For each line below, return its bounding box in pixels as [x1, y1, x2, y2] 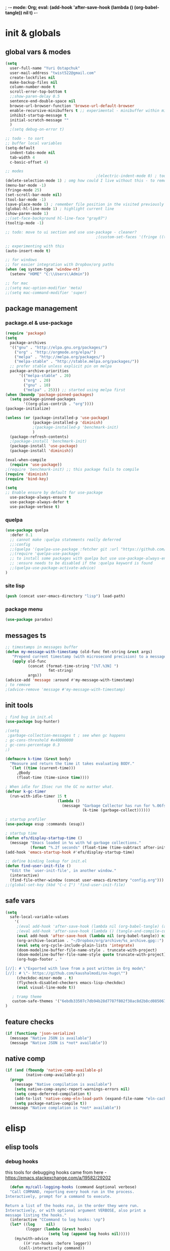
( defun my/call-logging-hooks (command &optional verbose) [10, 1185, 137, 1190]
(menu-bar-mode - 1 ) [5, 183, 47, 188]
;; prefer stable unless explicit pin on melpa [10, 364, 112, 369]
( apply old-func [12, 659, 47, 664]
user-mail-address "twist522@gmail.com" [10, 70, 96, 75]
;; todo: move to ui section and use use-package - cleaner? [5, 230, 137, 235]
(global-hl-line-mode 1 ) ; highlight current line [5, 206, 114, 212]
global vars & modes [5, 48, 71, 56]
